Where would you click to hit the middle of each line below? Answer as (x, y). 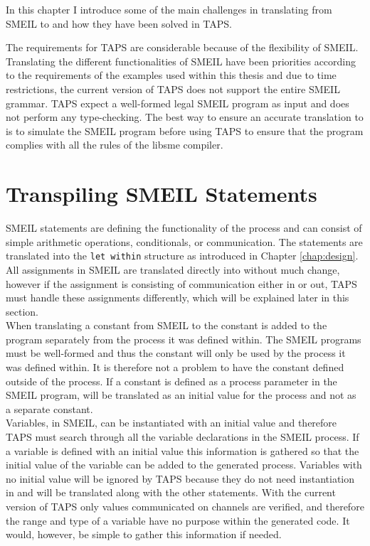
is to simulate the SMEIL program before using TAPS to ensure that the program (185, 130)
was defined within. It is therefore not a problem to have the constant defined (175, 367)
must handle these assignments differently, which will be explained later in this (178, 298)
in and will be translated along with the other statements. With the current (171, 492)
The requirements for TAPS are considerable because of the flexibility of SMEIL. (182, 47)
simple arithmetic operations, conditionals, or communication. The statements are (184, 241)
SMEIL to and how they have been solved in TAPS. (119, 23)
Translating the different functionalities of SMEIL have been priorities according (181, 61)
